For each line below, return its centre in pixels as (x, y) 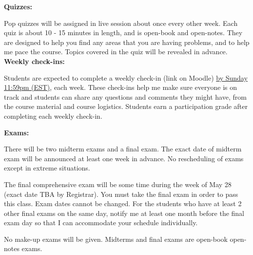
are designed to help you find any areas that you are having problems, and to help (127, 42)
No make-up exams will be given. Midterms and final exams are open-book (116, 239)
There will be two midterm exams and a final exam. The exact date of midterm (123, 149)
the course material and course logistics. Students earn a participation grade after (126, 106)
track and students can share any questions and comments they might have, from (125, 96)
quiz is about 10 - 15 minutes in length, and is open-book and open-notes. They (123, 32)
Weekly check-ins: (34, 61)
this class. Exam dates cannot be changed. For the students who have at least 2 (123, 203)
